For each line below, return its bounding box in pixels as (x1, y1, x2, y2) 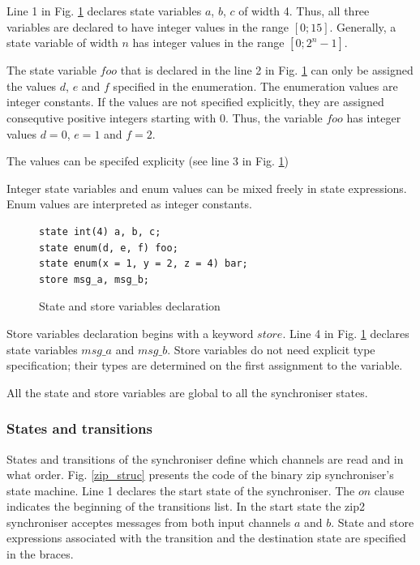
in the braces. (6, 546, 74, 563)
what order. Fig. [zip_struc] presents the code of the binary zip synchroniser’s (6, 466, 394, 483)
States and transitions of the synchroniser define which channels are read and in (6, 450, 404, 467)
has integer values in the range (132, 34, 285, 51)
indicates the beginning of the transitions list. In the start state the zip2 (6, 498, 365, 515)
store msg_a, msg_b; (39, 273, 150, 285)
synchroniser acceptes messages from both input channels (6, 513, 291, 530)
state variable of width (6, 34, 118, 51)
